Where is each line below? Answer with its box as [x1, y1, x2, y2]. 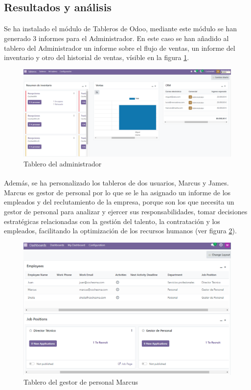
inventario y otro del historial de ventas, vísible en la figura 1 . [4, 52, 189, 62]
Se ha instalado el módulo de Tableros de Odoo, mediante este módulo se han [4, 23, 237, 34]
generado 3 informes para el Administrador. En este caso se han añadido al [4, 33, 229, 43]
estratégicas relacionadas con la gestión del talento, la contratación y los [4, 216, 220, 226]
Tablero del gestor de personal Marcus [23, 376, 138, 387]
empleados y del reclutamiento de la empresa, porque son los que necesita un [4, 197, 234, 207]
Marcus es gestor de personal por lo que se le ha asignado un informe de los [4, 187, 231, 197]
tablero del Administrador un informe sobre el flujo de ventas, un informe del [4, 42, 235, 53]
